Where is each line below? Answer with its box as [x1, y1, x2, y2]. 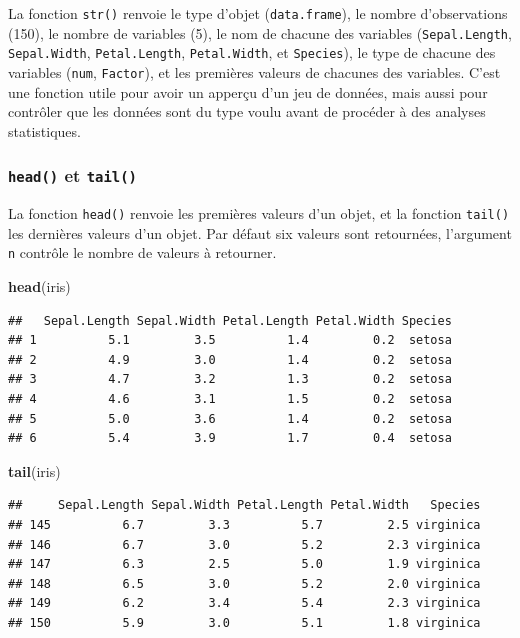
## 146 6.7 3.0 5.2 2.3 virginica [8, 537, 481, 552]
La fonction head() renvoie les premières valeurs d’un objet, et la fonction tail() [8, 203, 510, 224]
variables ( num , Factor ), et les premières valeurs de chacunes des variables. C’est [8, 61, 501, 82]
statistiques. [8, 120, 81, 141]
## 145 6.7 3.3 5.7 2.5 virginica [8, 518, 481, 533]
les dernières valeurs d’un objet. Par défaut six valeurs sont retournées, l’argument [8, 222, 512, 243]
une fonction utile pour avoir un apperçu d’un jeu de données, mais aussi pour [8, 81, 488, 102]
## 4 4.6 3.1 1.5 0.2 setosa [8, 392, 452, 407]
